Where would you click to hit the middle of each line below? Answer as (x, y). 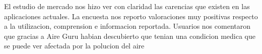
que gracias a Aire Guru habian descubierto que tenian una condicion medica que (130, 36)
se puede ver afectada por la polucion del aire (74, 46)
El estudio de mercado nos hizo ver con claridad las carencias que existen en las (127, 6)
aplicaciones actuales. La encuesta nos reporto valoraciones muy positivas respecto (131, 16)
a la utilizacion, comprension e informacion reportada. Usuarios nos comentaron (127, 26)
